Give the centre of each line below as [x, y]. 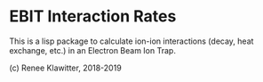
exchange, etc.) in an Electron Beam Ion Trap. [92, 50]
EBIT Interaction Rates [93, 16]
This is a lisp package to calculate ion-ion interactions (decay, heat [131, 41]
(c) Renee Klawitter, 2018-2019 [65, 68]
